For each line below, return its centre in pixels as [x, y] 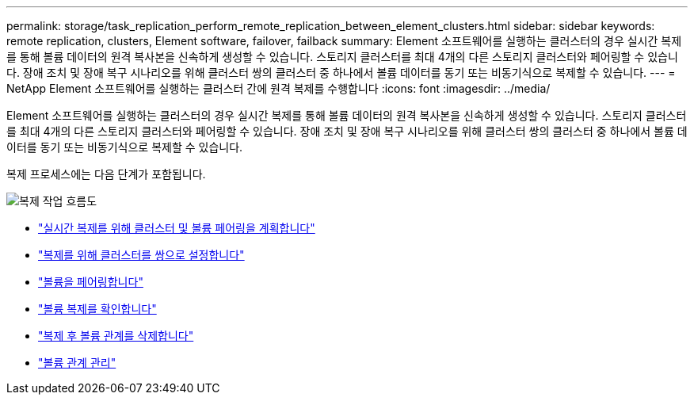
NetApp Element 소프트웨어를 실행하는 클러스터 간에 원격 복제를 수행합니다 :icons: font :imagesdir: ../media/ [278, 88]
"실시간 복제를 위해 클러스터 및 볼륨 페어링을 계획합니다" [177, 228]
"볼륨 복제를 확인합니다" [97, 309]
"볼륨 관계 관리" [77, 363]
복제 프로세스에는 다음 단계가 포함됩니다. [106, 174]
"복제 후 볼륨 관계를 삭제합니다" [116, 336]
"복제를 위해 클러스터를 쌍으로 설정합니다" [141, 255]
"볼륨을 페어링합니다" [91, 282]
